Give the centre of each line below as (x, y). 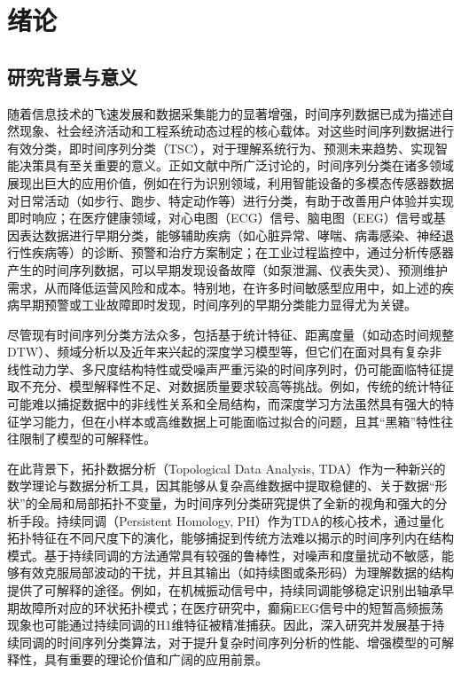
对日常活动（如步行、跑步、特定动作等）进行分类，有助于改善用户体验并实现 (230, 200)
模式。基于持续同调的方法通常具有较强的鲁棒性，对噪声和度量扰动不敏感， (224, 555)
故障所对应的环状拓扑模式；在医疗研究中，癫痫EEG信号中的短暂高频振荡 (231, 607)
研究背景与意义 (72, 76)
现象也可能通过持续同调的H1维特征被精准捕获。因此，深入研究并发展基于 (220, 625)
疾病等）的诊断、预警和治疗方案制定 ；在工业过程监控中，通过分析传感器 (242, 252)
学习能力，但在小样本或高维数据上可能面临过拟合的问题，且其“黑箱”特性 (230, 421)
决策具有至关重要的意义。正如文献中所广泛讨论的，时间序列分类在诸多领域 (236, 165)
